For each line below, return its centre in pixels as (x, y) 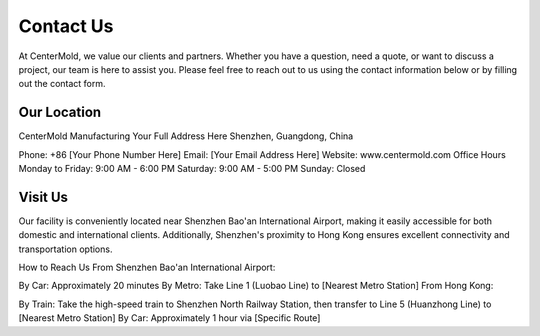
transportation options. (65, 249)
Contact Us (66, 26)
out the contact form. (62, 84)
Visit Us (43, 196)
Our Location (60, 112)
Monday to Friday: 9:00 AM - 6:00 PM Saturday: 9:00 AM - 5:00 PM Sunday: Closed (192, 169)
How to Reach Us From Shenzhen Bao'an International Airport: (147, 267)
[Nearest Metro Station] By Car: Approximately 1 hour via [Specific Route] (169, 318)
